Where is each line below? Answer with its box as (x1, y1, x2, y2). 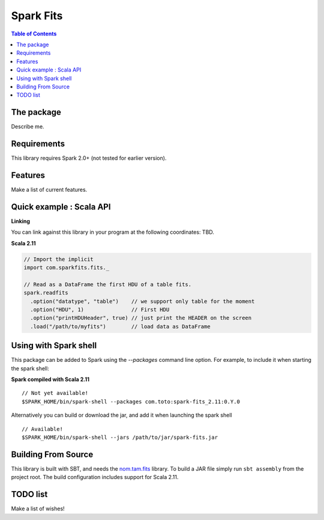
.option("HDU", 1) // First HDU (30, 307, 170, 313)
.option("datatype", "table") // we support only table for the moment (30, 298, 255, 305)
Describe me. (11, 123, 44, 130)
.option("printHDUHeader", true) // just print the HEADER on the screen (30, 314, 252, 322)
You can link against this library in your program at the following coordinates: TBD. (11, 228, 214, 236)
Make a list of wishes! (11, 505, 65, 512)
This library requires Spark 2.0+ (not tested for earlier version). (11, 154, 167, 162)
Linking (11, 217, 30, 225)
